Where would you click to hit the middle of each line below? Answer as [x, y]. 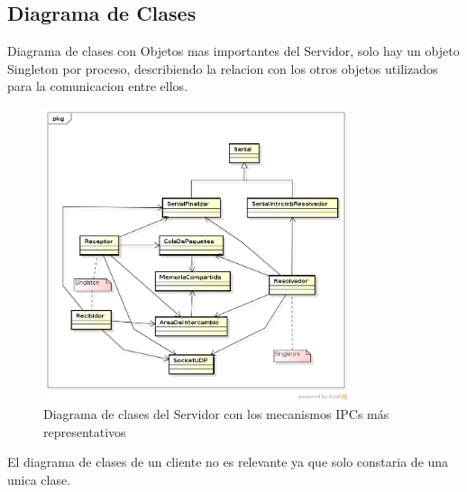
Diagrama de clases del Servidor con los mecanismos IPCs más [216, 413]
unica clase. [39, 479]
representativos [85, 431]
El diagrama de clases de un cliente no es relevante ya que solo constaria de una [228, 462]
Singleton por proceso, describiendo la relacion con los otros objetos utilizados [223, 68]
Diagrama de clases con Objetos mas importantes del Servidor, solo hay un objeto [233, 51]
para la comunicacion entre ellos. [98, 86]
